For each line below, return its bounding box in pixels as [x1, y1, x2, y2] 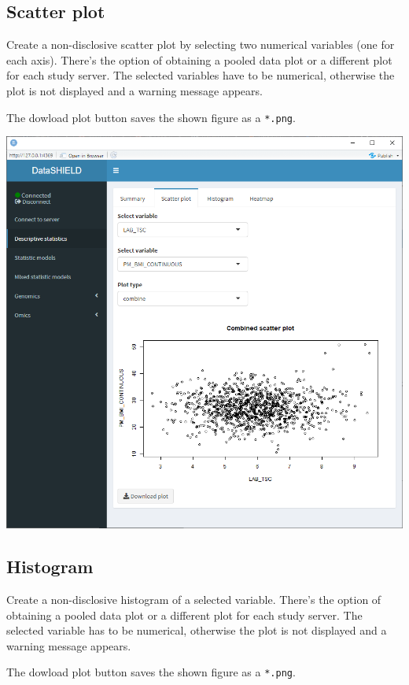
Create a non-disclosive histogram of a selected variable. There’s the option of [6, 591, 381, 607]
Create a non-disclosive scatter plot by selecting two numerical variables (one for [6, 36, 395, 53]
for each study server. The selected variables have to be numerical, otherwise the [6, 67, 395, 83]
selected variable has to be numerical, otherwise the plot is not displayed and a [6, 622, 387, 639]
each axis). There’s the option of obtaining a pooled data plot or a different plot [6, 51, 392, 68]
